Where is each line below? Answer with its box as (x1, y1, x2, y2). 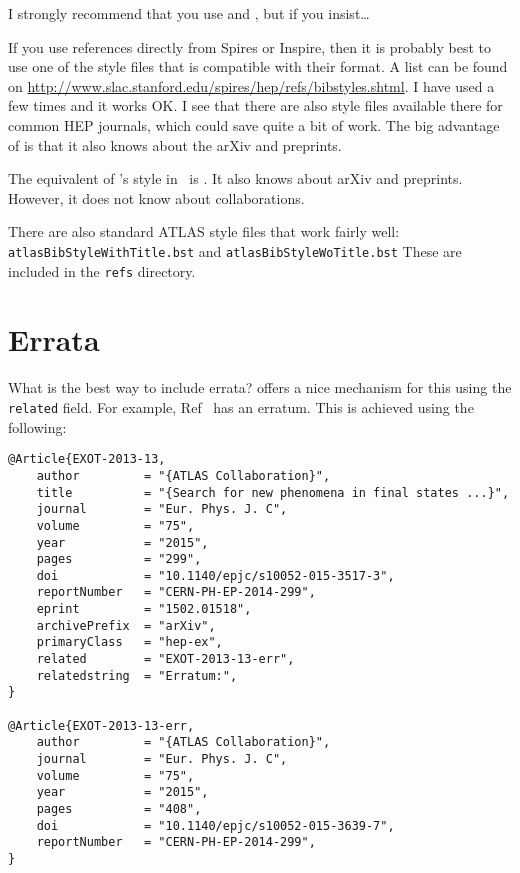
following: (8, 416, 67, 437)
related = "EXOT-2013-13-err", (36, 652, 295, 667)
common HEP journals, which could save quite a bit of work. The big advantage (8, 114, 500, 135)
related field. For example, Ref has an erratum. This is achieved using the (8, 396, 474, 417)
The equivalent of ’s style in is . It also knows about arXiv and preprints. (8, 168, 463, 189)
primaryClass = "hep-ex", (36, 635, 223, 650)
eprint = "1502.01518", (36, 602, 252, 617)
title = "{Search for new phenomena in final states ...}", (36, 485, 510, 500)
